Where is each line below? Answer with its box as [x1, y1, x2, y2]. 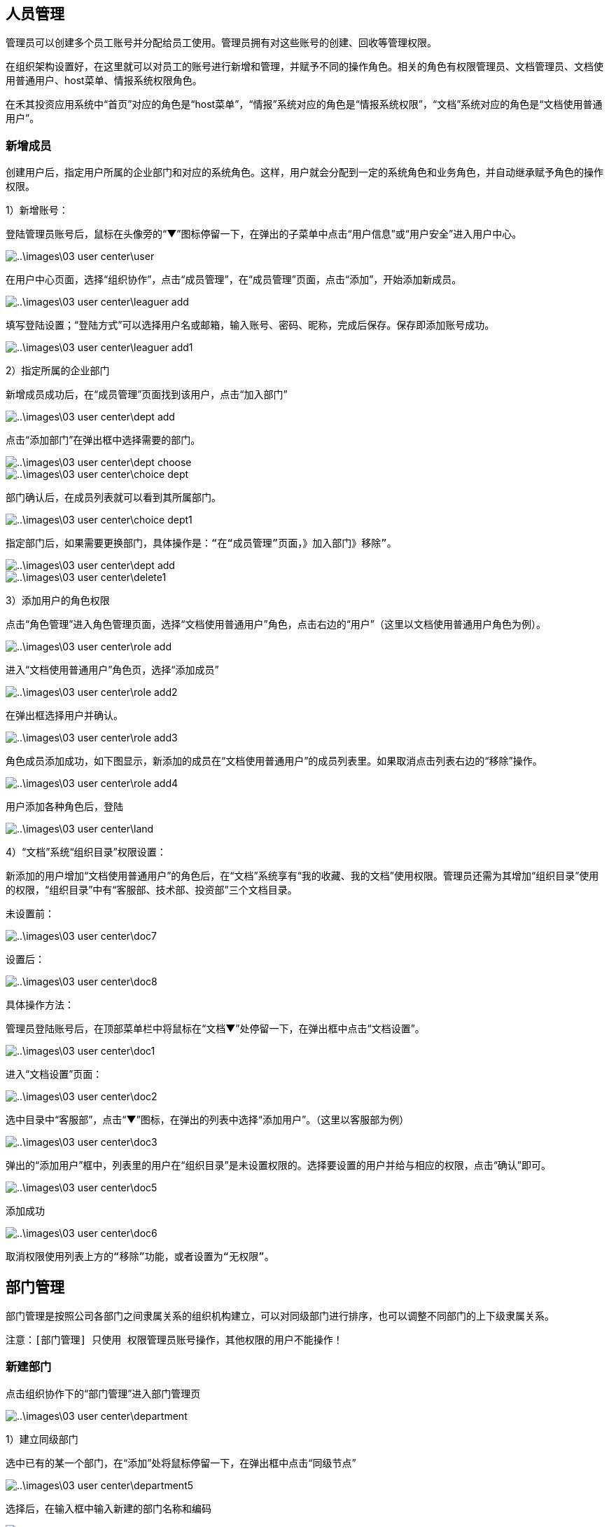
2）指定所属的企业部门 [6, 364, 110, 377]
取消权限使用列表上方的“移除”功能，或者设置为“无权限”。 [6, 1251, 274, 1263]
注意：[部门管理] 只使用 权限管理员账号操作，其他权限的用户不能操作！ [6, 1334, 343, 1346]
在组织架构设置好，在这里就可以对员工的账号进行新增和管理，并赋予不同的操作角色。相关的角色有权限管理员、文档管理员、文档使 [6, 60, 603, 73]
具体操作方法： [6, 999, 74, 1011]
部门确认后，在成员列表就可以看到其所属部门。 [6, 491, 221, 504]
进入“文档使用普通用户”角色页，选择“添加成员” [6, 664, 219, 676]
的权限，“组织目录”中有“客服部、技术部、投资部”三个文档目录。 [6, 884, 297, 896]
